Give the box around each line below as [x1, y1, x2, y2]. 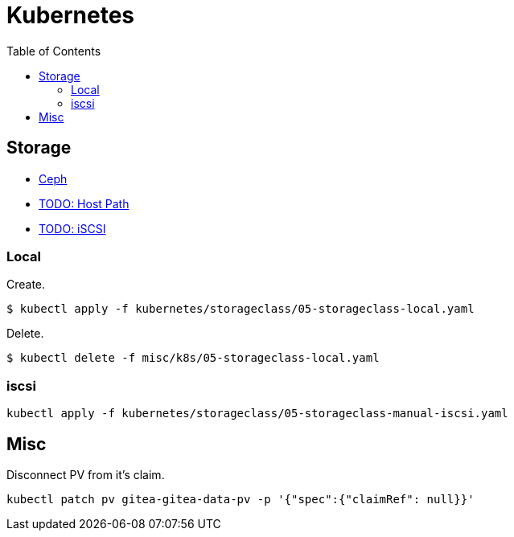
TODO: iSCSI [39, 221, 106, 236]
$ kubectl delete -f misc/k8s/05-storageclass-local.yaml [6, 351, 380, 365]
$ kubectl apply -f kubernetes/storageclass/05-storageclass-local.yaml [6, 302, 475, 316]
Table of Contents [6, 43, 101, 58]
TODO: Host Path [39, 196, 130, 211]
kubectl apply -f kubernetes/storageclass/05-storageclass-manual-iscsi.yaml [6, 407, 508, 420]
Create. [6, 277, 46, 292]
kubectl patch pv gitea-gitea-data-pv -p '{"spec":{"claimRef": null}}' [6, 492, 475, 506]
